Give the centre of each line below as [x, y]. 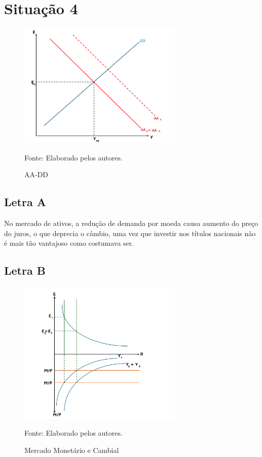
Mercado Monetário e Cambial [72, 450]
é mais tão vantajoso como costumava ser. [69, 243]
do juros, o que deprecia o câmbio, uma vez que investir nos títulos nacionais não [130, 233]
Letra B [25, 270]
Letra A [25, 202]
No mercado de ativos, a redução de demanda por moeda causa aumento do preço [131, 223]
